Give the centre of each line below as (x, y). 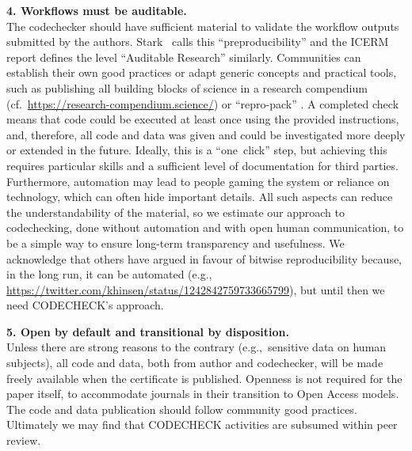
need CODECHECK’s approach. (85, 305)
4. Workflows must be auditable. (97, 10)
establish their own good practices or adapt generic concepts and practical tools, (202, 72)
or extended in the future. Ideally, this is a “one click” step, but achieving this (197, 150)
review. (24, 440)
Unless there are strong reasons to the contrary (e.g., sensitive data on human (196, 347)
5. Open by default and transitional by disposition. (148, 331)
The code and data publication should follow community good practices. (182, 409)
